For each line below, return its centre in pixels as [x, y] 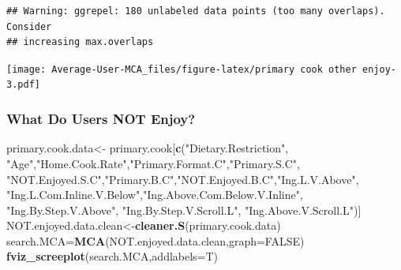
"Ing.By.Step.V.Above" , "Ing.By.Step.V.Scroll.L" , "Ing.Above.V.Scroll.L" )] [184, 210]
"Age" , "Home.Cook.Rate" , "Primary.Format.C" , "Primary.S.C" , [154, 163]
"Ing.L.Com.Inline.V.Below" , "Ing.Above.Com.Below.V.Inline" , [155, 195]
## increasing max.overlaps [80, 42]
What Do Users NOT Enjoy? [101, 119]
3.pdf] [23, 85]
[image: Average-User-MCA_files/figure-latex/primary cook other [182, 69]
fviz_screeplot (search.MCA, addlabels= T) [112, 256]
